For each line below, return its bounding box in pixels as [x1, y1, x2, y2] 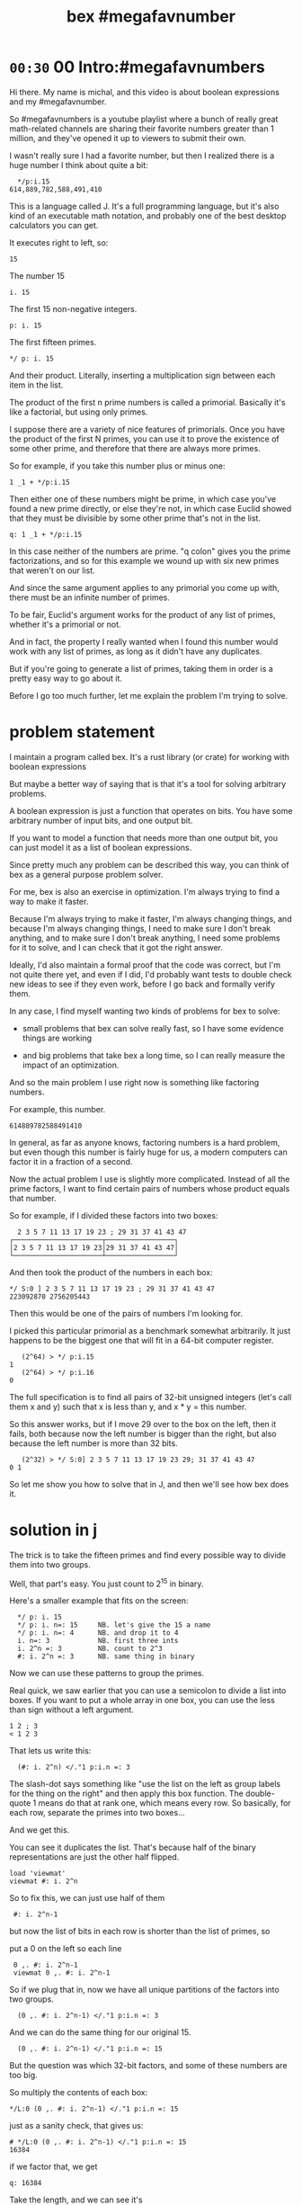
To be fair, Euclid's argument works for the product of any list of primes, [9, 609, 276, 620]
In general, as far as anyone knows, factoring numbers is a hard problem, [9, 1137, 280, 1147]
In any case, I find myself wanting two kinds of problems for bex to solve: [9, 1005, 280, 1016]
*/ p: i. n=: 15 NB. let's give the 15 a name [17, 1620, 211, 1629]
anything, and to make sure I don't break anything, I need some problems [9, 933, 280, 943]
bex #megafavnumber [66, 6, 236, 27]
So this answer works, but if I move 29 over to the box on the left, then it [9, 1418, 277, 1429]
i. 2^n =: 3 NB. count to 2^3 [17, 1644, 164, 1654]
